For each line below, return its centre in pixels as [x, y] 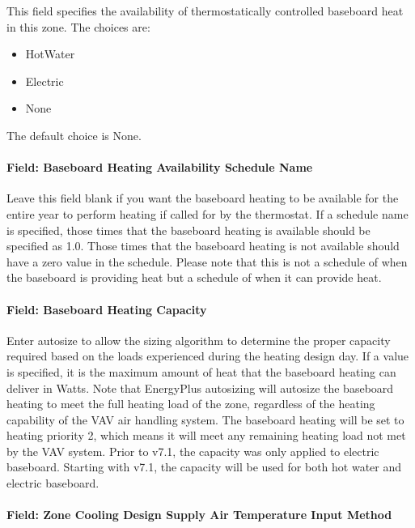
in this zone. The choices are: [78, 26]
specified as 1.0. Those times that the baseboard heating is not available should [203, 246]
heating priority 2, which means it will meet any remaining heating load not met [206, 435]
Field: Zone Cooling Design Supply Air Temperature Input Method [199, 515]
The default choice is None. [74, 135]
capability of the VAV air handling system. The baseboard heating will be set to [205, 419]
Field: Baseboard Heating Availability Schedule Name [160, 167]
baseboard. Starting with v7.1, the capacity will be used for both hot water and [204, 467]
